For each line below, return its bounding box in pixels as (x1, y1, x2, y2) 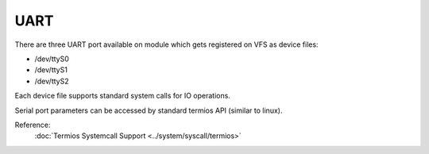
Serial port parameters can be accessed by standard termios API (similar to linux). (14, 106, 283, 115)
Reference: (14, 120, 51, 129)
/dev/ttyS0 (34, 54, 69, 64)
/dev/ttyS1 (34, 65, 68, 75)
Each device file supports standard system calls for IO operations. (14, 91, 230, 101)
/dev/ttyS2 (34, 76, 69, 86)
